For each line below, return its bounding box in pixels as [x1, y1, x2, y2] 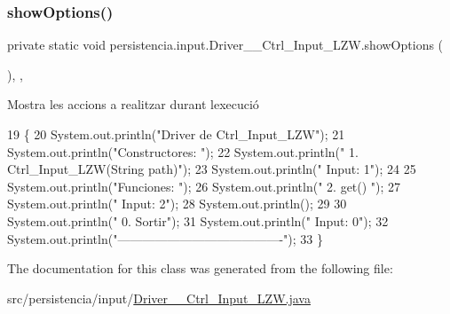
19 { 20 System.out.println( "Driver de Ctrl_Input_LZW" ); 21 [7, 125, 345, 143]
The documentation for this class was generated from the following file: [7, 259, 393, 278]
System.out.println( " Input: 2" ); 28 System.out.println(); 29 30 [7, 194, 347, 213]
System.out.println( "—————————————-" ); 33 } [7, 229, 323, 247]
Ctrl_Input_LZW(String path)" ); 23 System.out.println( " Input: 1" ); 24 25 [7, 160, 416, 178]
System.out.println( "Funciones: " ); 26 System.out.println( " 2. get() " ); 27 [7, 177, 401, 195]
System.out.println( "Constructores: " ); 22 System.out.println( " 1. [7, 142, 359, 161]
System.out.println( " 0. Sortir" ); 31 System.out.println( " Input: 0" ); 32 [7, 211, 389, 230]
